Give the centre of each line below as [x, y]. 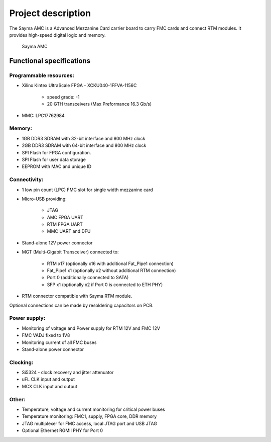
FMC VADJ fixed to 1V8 [46, 335]
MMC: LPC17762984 [43, 115]
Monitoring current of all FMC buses [59, 342]
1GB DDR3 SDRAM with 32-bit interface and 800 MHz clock [84, 138]
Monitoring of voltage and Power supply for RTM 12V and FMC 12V [91, 328]
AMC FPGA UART [65, 217]
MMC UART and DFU [69, 231]
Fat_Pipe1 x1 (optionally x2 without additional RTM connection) [111, 271]
